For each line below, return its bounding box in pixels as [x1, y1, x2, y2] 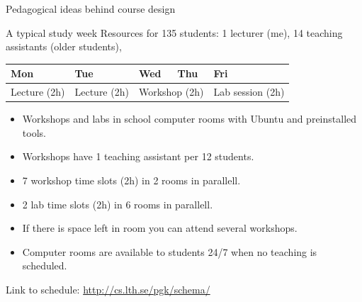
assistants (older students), [6, 39, 122, 54]
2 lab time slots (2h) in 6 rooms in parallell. [22, 196, 213, 211]
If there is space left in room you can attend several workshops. [22, 220, 298, 235]
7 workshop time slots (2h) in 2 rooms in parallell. [22, 173, 241, 187]
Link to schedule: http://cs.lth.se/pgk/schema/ [6, 281, 210, 296]
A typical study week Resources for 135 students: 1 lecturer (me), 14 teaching [6, 25, 343, 40]
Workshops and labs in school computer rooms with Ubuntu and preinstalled [22, 111, 357, 126]
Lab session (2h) [213, 84, 285, 99]
